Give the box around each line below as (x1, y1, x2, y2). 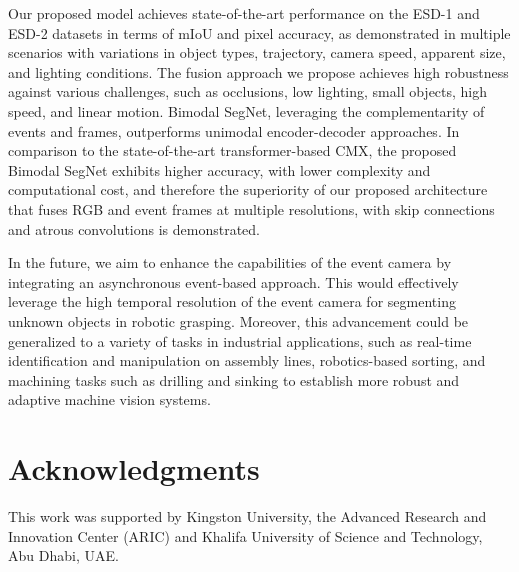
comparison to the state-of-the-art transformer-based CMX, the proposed (8, 140, 457, 161)
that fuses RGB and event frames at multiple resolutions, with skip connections (8, 198, 495, 219)
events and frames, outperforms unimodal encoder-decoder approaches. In (8, 120, 460, 141)
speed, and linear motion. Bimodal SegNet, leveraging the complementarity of (8, 100, 485, 121)
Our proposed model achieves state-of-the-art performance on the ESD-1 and (8, 3, 480, 23)
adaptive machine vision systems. (8, 389, 211, 410)
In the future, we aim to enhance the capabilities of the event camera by (8, 252, 452, 273)
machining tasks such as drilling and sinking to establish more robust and (8, 369, 460, 390)
